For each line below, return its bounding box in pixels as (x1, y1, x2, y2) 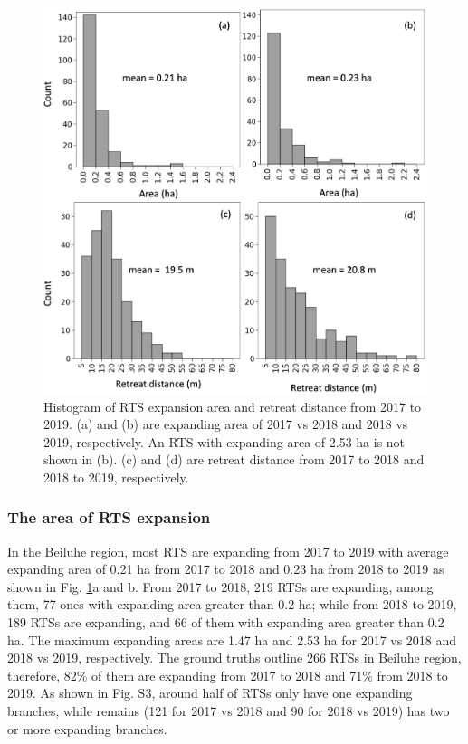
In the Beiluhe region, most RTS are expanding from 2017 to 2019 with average (7, 541, 449, 560)
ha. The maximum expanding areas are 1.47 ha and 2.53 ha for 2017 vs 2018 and (7, 630, 457, 649)
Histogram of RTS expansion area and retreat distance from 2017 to (43, 396, 422, 415)
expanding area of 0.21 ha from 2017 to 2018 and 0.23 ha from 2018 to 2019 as (7, 559, 444, 578)
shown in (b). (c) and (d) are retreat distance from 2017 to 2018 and (43, 450, 425, 469)
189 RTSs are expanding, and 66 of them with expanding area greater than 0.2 (7, 613, 444, 632)
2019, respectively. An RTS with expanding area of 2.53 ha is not (43, 432, 406, 451)
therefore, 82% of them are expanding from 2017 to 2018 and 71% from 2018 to (7, 665, 448, 684)
